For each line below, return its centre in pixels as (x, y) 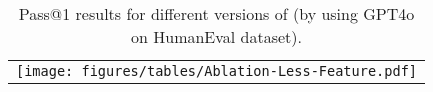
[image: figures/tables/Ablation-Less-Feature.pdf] (217, 71)
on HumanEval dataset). (217, 36)
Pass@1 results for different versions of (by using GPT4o (216, 13)
